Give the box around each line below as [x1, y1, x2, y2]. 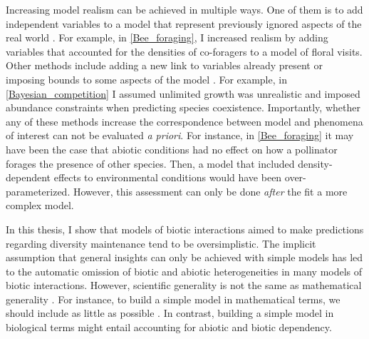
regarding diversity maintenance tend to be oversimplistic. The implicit [6, 236, 316, 251]
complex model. [6, 198, 74, 213]
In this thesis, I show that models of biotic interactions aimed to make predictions [6, 221, 364, 236]
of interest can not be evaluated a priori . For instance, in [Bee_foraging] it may [6, 128, 354, 143]
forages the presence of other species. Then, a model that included [6, 156, 295, 171]
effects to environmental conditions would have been [53, 170, 282, 185]
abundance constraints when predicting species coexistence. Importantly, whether [6, 100, 360, 115]
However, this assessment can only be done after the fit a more [73, 183, 348, 198]
